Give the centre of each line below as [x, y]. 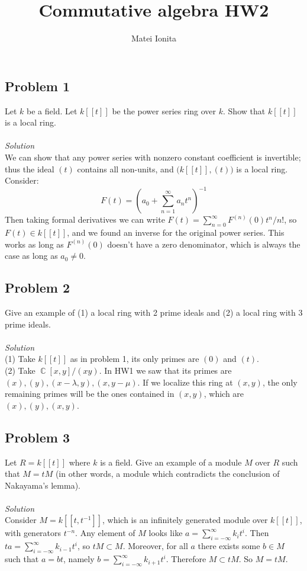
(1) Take [20, 359]
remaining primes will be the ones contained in [90, 394]
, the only [280, 382]
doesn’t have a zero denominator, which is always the [204, 244]
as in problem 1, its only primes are [135, 359]
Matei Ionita [154, 38]
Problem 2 [37, 288]
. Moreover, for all [155, 546]
